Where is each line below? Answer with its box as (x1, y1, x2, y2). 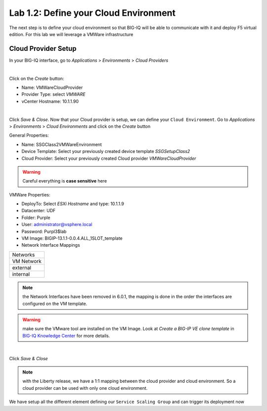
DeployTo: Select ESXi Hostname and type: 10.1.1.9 (21, 201, 125, 207)
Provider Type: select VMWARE (21, 91, 86, 97)
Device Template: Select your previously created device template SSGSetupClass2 (21, 149, 190, 154)
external (12, 264, 32, 271)
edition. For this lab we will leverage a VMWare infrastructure (9, 31, 133, 37)
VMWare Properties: (9, 191, 50, 197)
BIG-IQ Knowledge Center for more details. (22, 333, 110, 338)
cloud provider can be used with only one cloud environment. (22, 385, 148, 391)
